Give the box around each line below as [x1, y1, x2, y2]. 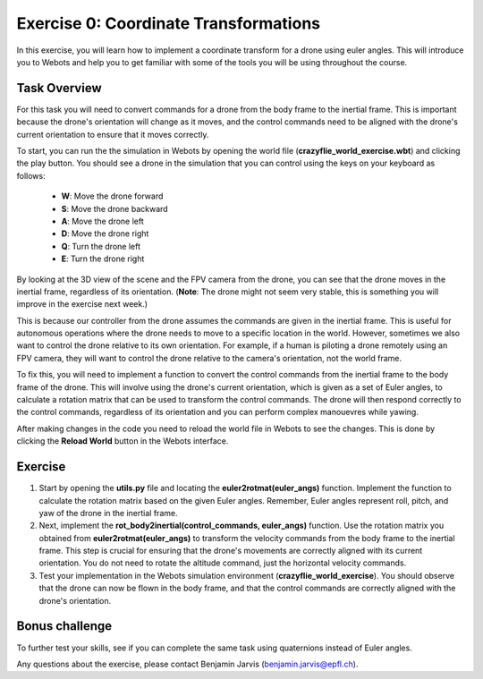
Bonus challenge [16, 618, 113, 634]
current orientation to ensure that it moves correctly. [16, 129, 209, 140]
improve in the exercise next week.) [16, 299, 148, 310]
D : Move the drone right [61, 228, 149, 239]
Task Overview [16, 81, 102, 96]
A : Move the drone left [61, 216, 145, 226]
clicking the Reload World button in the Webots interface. [16, 436, 229, 446]
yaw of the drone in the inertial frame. [38, 507, 178, 518]
